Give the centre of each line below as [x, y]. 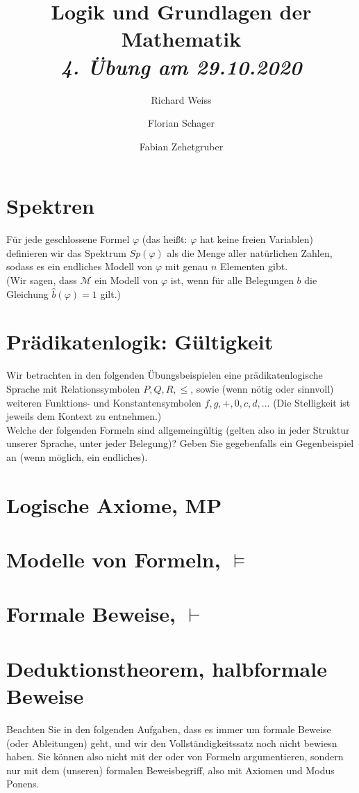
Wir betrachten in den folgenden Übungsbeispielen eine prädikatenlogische [165, 375]
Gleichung [27, 293]
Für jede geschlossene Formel [68, 239]
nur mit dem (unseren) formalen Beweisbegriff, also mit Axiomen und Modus [170, 770]
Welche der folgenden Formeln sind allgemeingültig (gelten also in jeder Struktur [178, 429]
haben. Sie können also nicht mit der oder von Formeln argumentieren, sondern [175, 756]
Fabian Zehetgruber [181, 146]
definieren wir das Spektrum [66, 252]
